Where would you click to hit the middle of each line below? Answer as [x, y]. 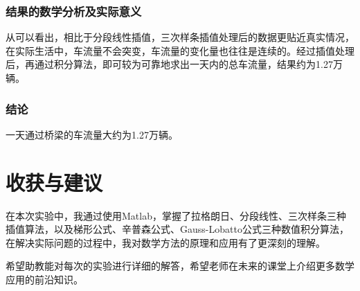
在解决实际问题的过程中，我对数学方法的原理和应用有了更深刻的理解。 [165, 242]
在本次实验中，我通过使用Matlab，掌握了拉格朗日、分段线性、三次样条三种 [176, 215]
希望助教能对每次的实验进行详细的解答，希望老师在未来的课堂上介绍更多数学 [180, 266]
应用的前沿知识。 [44, 279]
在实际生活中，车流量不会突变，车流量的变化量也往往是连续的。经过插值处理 [180, 50]
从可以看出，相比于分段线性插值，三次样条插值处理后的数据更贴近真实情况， [180, 37]
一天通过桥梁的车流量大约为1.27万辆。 [92, 134]
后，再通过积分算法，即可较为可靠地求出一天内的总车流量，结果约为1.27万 [174, 64]
